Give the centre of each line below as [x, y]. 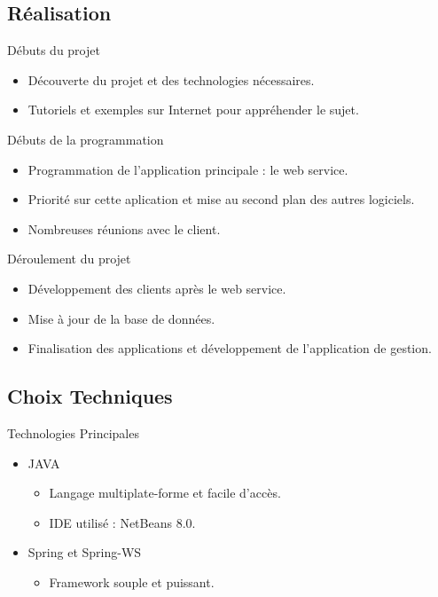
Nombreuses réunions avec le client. [124, 228]
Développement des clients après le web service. [157, 288]
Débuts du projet [54, 50]
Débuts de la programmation [86, 139]
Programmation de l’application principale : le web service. [188, 169]
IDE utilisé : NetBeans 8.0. [122, 522]
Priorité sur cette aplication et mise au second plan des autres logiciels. [221, 199]
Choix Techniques [90, 396]
